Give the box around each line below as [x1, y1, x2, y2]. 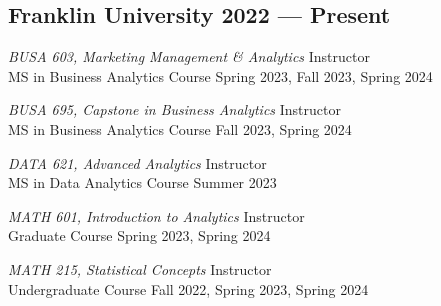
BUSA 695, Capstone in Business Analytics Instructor [8, 99, 341, 120]
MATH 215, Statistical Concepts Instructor [8, 258, 272, 279]
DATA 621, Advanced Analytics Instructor [8, 152, 267, 173]
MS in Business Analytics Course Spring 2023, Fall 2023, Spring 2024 [8, 65, 433, 86]
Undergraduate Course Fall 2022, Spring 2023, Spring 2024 [8, 278, 369, 299]
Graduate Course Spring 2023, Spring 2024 [8, 225, 271, 246]
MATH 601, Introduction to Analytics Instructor [8, 205, 305, 226]
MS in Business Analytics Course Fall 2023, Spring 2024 [8, 118, 352, 139]
